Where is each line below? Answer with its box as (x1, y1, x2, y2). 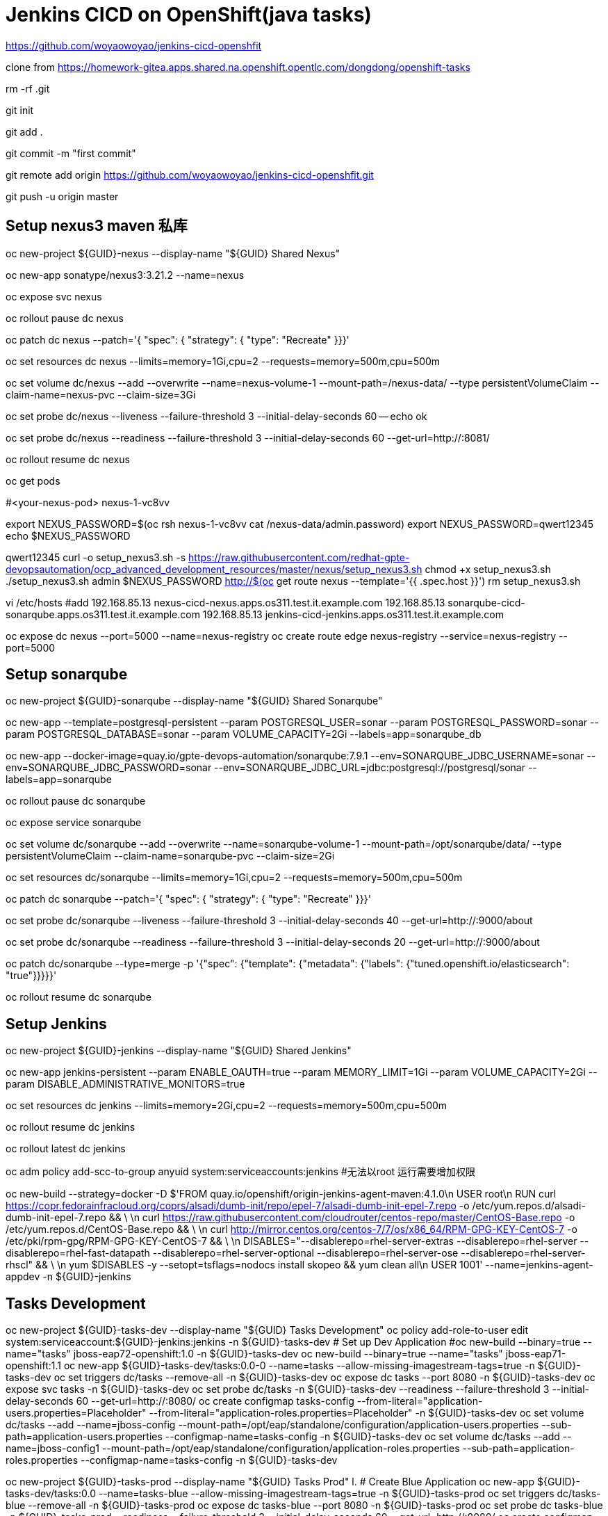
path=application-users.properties (6, 1430, 163, 1443)
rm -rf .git (6, 82, 50, 95)
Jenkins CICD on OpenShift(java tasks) (6, 3, 372, 26)
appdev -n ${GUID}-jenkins (6, 1271, 131, 1283)
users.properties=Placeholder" (6, 1407, 147, 1419)
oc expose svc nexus (6, 290, 102, 303)
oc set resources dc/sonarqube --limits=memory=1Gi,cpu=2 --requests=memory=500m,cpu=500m (6, 871, 463, 884)
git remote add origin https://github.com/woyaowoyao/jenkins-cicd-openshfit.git (6, 168, 374, 181)
